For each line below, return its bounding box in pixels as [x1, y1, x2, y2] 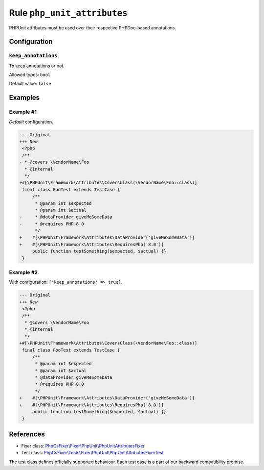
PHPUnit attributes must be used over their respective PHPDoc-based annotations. [9, 25, 176, 30]
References [9, 430, 45, 438]
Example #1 [9, 108, 37, 115]
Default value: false [9, 81, 51, 87]
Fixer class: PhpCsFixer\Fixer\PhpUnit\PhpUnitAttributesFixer [21, 443, 145, 448]
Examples [9, 94, 40, 102]
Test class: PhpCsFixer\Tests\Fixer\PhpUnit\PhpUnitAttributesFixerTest [21, 450, 164, 456]
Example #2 [9, 269, 38, 276]
